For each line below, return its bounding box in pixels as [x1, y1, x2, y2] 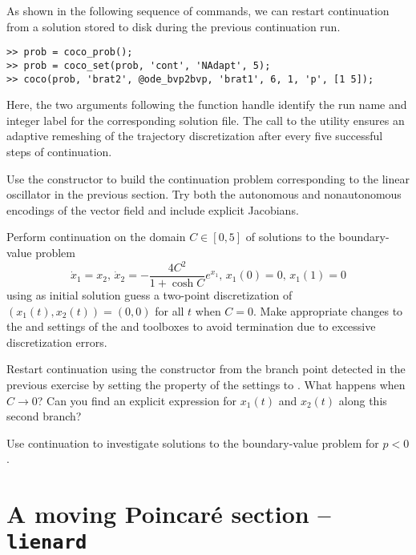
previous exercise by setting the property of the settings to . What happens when [6, 376, 406, 393]
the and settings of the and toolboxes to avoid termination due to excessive [6, 318, 376, 335]
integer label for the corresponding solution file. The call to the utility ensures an [6, 111, 405, 128]
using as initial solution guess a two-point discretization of [6, 287, 293, 304]
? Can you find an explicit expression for [37, 392, 237, 408]
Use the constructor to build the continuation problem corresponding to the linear [6, 170, 410, 187]
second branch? [6, 408, 82, 424]
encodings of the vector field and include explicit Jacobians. [6, 201, 299, 218]
